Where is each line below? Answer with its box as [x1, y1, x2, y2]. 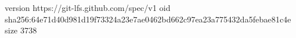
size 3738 [5, 24, 37, 36]
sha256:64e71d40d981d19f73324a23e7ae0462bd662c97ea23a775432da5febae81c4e [5, 13, 291, 25]
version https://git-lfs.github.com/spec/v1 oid [5, 2, 171, 13]
